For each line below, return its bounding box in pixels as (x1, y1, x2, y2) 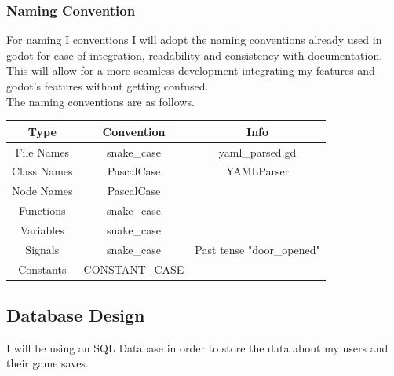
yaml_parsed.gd (218, 143, 297, 160)
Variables (20, 221, 64, 238)
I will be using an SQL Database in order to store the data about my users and (6, 339, 389, 356)
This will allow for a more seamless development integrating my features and (6, 62, 375, 79)
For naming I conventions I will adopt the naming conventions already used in (6, 31, 382, 48)
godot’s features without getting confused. (6, 78, 209, 94)
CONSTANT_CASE (83, 260, 184, 277)
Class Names (12, 163, 73, 179)
